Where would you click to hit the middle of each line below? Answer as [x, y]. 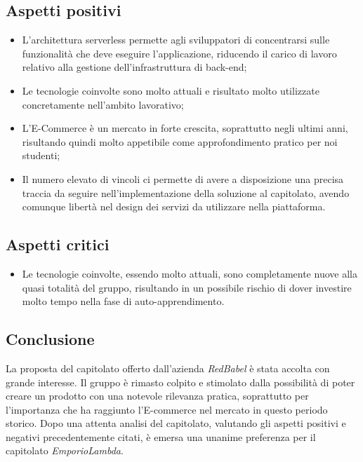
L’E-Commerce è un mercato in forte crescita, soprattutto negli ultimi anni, [185, 128]
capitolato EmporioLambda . [65, 450]
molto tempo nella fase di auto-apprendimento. [123, 301]
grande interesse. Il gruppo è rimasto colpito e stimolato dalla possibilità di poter [180, 382]
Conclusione [50, 339]
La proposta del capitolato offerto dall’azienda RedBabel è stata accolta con [168, 368]
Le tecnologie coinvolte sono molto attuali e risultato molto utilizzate [171, 90]
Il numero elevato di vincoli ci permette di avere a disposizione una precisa [183, 178]
